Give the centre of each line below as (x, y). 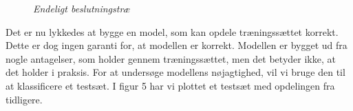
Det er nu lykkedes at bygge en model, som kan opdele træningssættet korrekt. (172, 31)
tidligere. (24, 99)
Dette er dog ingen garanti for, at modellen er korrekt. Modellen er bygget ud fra (176, 45)
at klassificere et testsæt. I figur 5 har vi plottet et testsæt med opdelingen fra (170, 85)
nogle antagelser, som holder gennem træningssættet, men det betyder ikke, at (171, 58)
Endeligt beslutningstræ (82, 8)
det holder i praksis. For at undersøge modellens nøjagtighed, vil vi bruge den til (175, 72)
